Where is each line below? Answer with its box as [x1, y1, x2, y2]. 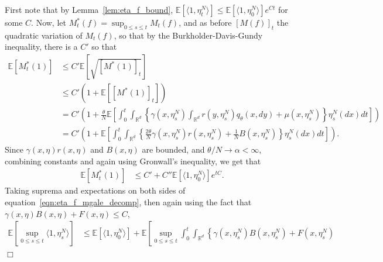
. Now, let [31, 16, 66, 28]
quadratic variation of [5, 29, 83, 41]
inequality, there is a [5, 40, 78, 53]
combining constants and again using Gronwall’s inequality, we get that [5, 154, 261, 167]
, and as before [179, 16, 232, 28]
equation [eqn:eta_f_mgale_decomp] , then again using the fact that [5, 195, 252, 208]
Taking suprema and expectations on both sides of [5, 184, 186, 196]
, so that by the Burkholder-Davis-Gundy [114, 29, 263, 41]
